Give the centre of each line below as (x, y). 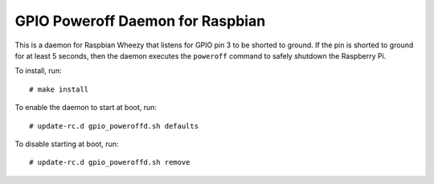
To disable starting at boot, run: (67, 144)
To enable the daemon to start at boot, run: (86, 108)
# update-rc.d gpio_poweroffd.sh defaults (114, 126)
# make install (59, 89)
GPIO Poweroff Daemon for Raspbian (140, 21)
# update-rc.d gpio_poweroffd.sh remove (110, 162)
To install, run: (38, 71)
